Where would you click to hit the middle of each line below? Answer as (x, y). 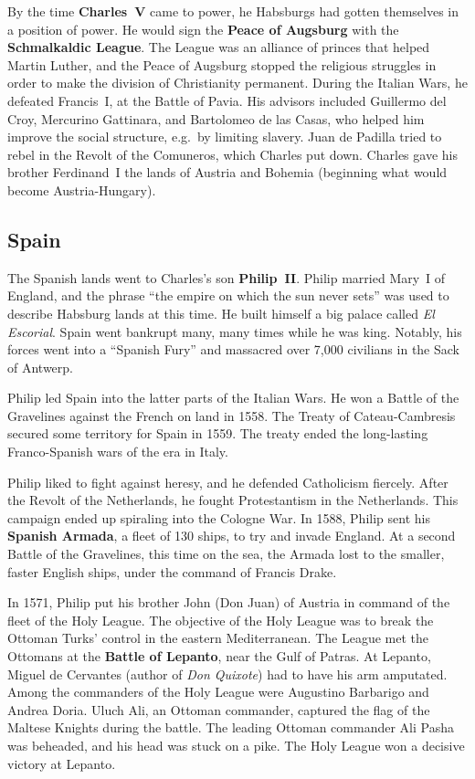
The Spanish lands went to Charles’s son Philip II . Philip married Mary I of (227, 277)
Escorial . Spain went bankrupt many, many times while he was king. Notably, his (235, 331)
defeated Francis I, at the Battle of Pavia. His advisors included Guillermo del (227, 100)
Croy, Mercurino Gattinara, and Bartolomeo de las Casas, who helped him (216, 118)
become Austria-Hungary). (82, 189)
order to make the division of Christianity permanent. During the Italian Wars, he (237, 83)
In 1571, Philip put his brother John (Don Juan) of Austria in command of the (229, 602)
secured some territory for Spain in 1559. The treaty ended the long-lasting (218, 433)
